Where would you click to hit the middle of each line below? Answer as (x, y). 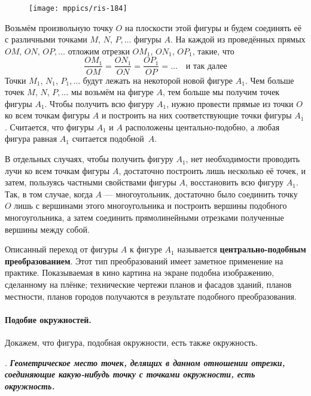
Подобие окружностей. (48, 319)
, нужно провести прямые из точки (230, 103)
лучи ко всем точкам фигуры (57, 170)
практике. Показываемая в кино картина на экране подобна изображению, (140, 272)
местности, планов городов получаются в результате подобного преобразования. (151, 296)
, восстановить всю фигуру (234, 182)
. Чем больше (269, 80)
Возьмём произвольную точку (59, 27)
